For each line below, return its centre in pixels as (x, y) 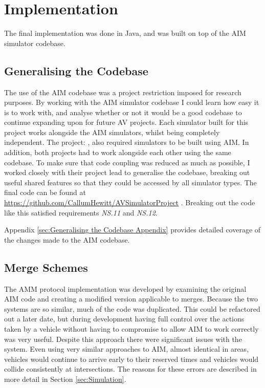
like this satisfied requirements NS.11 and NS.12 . (81, 212)
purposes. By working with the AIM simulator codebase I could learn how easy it (132, 102)
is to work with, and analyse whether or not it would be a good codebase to (123, 112)
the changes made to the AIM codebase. (67, 239)
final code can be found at (45, 192)
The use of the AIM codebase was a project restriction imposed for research (123, 92)
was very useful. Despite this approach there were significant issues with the (123, 339)
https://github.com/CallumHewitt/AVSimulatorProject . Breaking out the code (130, 202)
